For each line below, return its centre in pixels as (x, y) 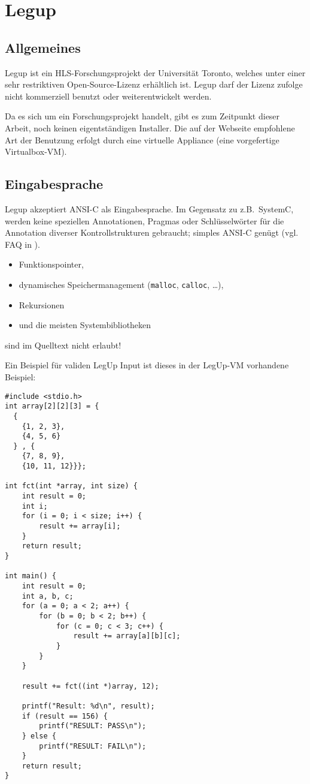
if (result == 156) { (65, 716)
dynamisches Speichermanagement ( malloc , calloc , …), (121, 284)
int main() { (31, 576)
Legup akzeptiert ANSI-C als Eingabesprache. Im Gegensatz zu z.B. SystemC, (149, 208)
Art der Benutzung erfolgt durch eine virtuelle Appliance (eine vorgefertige (142, 139)
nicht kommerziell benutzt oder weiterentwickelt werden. (108, 96)
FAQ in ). (22, 244)
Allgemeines (43, 47)
